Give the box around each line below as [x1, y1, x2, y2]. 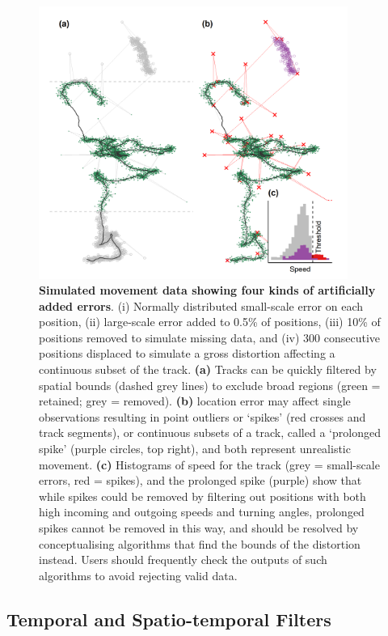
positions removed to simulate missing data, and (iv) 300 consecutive [39, 329, 381, 346]
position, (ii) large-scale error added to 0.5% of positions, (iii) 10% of [39, 313, 381, 330]
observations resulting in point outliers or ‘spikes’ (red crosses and [39, 408, 366, 425]
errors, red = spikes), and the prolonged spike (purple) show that [39, 472, 362, 489]
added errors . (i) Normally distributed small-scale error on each [39, 297, 364, 314]
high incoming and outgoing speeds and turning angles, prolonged [39, 503, 365, 520]
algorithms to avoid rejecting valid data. [39, 566, 238, 583]
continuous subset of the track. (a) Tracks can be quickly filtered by [39, 361, 377, 378]
